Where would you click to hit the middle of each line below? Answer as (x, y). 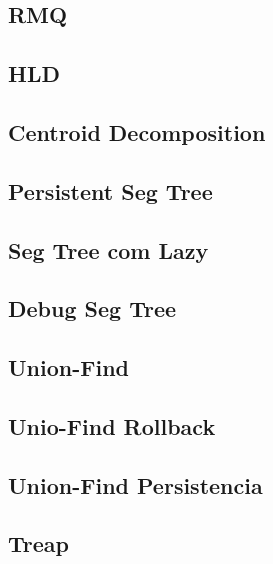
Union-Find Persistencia (135, 484)
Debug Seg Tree (92, 308)
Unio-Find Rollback (112, 425)
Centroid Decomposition (137, 131)
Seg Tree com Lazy (108, 249)
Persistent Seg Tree (110, 190)
